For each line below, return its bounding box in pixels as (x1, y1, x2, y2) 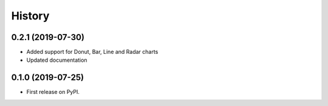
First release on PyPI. (26, 88, 80, 96)
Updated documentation (26, 56, 87, 64)
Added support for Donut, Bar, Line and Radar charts (26, 48, 159, 56)
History (11, 9, 50, 22)
